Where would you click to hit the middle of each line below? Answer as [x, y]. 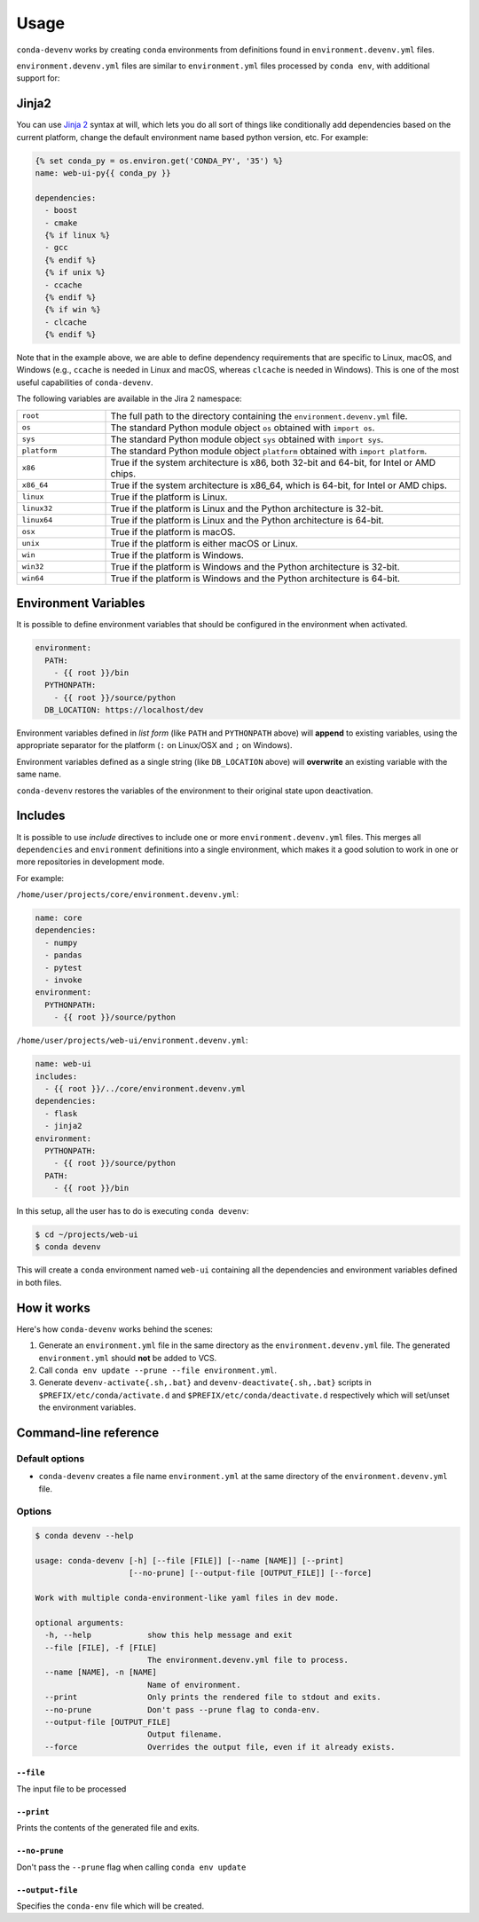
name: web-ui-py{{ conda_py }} [103, 173]
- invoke [63, 980]
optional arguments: [79, 1623]
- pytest [63, 968]
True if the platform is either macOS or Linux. [204, 543]
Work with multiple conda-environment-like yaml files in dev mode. [187, 1598]
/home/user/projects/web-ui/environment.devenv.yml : [132, 1040]
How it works [53, 1308]
